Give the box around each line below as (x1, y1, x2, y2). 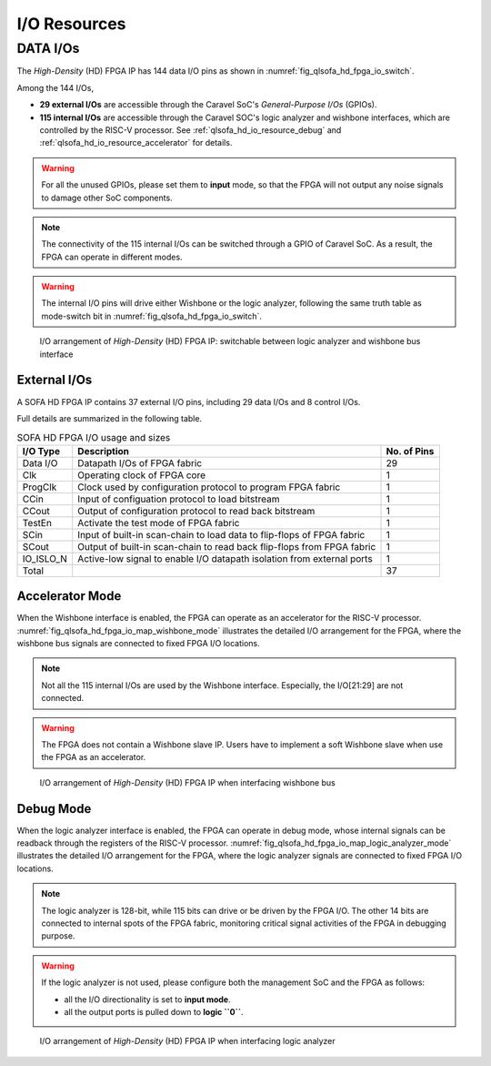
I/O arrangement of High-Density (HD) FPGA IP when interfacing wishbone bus (39, 777, 336, 787)
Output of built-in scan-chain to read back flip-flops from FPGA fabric (77, 540, 376, 553)
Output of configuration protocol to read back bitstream (77, 504, 316, 517)
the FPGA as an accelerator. (41, 752, 146, 763)
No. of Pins (386, 444, 435, 457)
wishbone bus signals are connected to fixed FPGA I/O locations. (16, 638, 261, 648)
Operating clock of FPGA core (77, 469, 206, 482)
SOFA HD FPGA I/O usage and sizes (16, 431, 171, 443)
